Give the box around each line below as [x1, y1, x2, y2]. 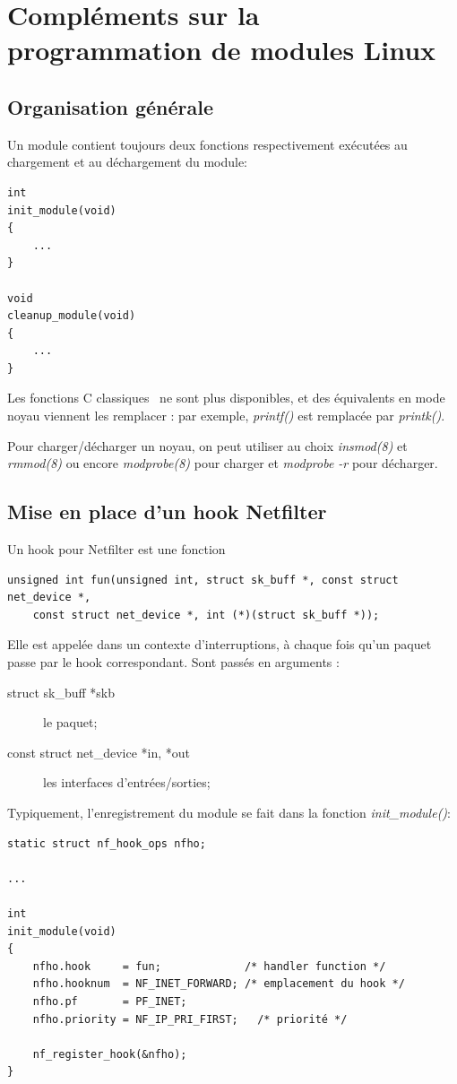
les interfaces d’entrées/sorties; [43, 773, 211, 792]
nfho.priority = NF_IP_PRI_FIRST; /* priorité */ [32, 1012, 348, 1026]
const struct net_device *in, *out [7, 742, 190, 761]
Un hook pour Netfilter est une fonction [7, 540, 226, 559]
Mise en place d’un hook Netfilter [7, 498, 327, 525]
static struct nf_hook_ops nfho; [7, 837, 206, 850]
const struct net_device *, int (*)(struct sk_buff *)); [32, 608, 380, 621]
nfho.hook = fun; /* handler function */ [32, 959, 386, 973]
